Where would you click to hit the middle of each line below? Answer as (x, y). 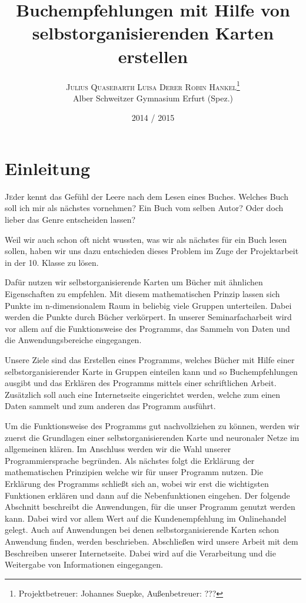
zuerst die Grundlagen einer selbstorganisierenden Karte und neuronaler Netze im (152, 437)
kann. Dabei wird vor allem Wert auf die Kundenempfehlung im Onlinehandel (146, 518)
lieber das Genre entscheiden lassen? (70, 220)
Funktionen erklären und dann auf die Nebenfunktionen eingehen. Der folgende (147, 495)
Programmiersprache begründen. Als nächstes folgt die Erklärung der (130, 460)
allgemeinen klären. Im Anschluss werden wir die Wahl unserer (118, 449)
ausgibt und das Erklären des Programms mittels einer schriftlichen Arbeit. (141, 383)
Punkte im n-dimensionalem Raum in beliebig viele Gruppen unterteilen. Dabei (148, 305)
